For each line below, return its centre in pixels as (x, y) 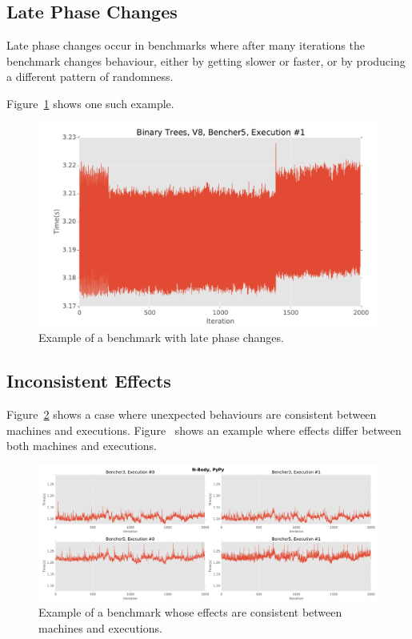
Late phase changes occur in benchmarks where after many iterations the (186, 45)
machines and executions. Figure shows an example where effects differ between (204, 430)
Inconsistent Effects (89, 381)
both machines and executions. (82, 446)
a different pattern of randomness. (90, 76)
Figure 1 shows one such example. (90, 103)
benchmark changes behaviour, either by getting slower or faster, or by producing (206, 60)
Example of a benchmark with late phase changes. (161, 338)
